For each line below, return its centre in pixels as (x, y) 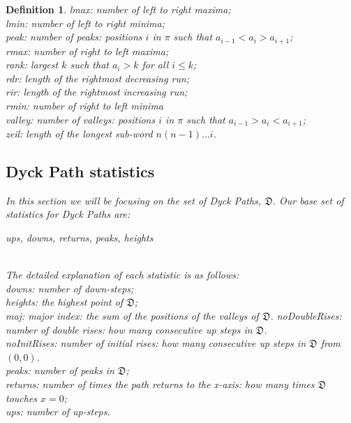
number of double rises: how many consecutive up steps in (129, 329)
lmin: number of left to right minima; (85, 23)
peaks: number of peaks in (60, 370)
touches (22, 398)
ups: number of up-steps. (58, 411)
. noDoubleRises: (306, 316)
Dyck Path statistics (80, 171)
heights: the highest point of (65, 302)
